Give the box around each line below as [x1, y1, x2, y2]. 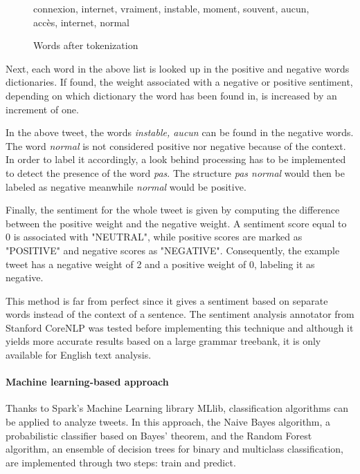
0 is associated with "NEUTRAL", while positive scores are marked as [6, 229, 303, 244]
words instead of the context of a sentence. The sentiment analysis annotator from [6, 307, 354, 321]
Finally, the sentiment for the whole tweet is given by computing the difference [6, 202, 340, 217]
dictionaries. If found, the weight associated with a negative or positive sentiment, [6, 75, 353, 89]
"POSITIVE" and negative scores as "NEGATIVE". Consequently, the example [6, 243, 340, 257]
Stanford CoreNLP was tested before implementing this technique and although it [6, 320, 354, 334]
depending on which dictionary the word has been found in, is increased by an [6, 88, 337, 102]
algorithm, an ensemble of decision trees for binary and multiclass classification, [6, 442, 343, 456]
